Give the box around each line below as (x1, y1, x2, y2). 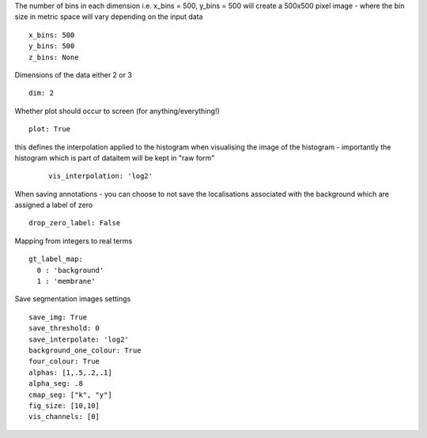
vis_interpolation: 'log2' (48, 172, 153, 181)
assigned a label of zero (14, 200, 93, 210)
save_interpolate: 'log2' (28, 334, 130, 344)
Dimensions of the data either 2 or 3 (14, 70, 132, 79)
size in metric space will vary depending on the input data (14, 12, 203, 21)
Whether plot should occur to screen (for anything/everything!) (14, 106, 221, 115)
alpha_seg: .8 (28, 379, 83, 388)
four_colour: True (28, 357, 100, 366)
